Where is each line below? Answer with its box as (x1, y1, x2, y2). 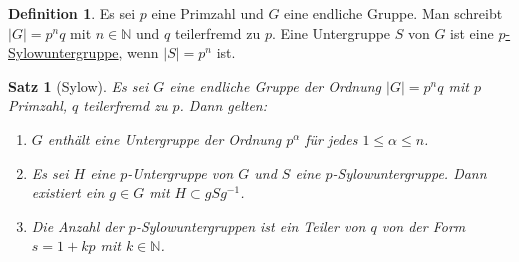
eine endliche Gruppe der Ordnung (169, 75, 382, 96)
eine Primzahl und (151, 3, 264, 23)
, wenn (118, 42, 159, 63)
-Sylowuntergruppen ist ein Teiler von (135, 215, 366, 236)
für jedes (305, 128, 358, 149)
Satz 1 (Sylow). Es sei (8, 75, 149, 96)
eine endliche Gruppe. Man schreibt (284, 3, 503, 23)
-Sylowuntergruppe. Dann (332, 162, 487, 183)
